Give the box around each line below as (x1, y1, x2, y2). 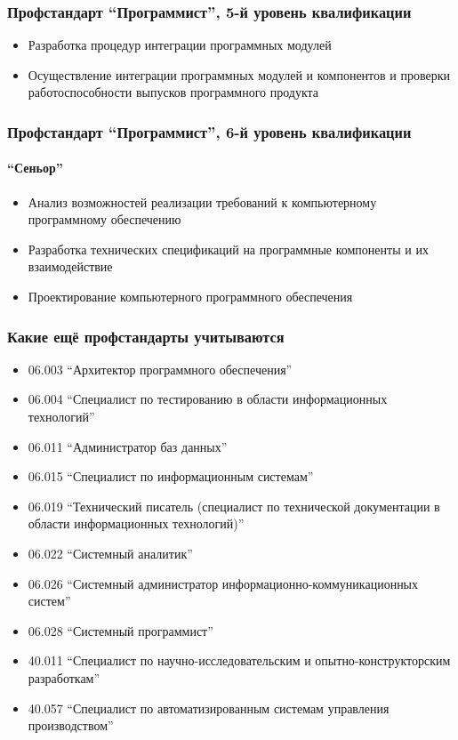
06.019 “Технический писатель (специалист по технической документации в (28, 496, 440, 515)
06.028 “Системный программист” (28, 621, 213, 639)
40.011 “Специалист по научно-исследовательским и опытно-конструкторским (28, 651, 451, 670)
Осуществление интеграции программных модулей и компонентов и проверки (28, 65, 450, 84)
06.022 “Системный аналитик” (28, 543, 193, 562)
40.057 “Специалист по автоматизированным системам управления (28, 698, 390, 717)
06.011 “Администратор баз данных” (28, 437, 228, 455)
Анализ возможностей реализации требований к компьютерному (28, 192, 377, 211)
